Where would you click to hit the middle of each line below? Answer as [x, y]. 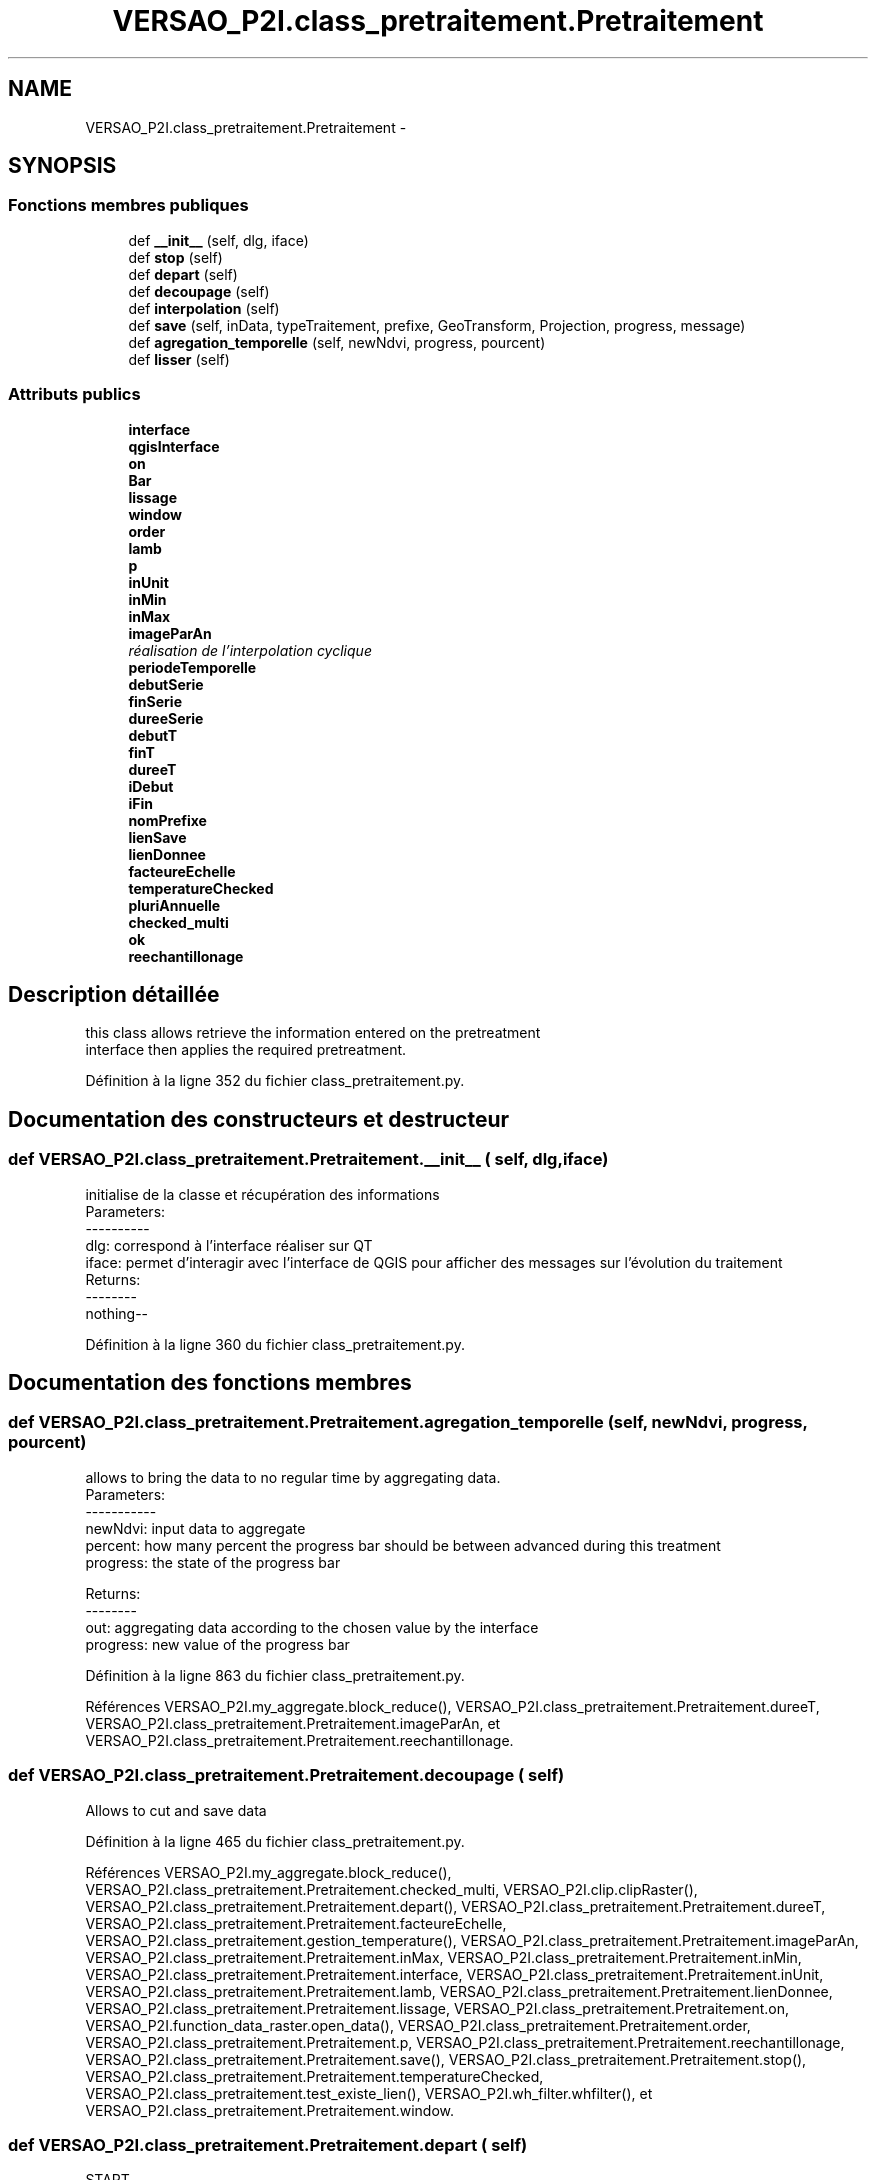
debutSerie [166, 684]
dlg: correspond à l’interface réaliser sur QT [229, 1245]
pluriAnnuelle [174, 905]
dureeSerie [166, 718]
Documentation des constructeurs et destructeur [259, 1119]
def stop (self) [175, 257]
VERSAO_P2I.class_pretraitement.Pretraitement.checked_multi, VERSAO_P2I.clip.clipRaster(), [391, 1889]
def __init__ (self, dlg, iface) [218, 240]
